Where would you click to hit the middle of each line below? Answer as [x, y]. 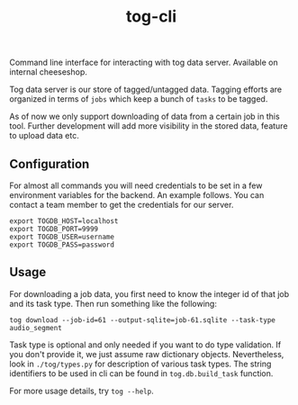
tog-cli [151, 17]
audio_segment [36, 328]
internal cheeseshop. [49, 72]
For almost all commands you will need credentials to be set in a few [136, 185]
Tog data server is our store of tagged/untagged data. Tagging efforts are [146, 90]
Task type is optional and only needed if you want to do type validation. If [145, 345]
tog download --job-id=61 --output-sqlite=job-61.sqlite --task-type [143, 320]
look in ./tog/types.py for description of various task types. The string [140, 364]
